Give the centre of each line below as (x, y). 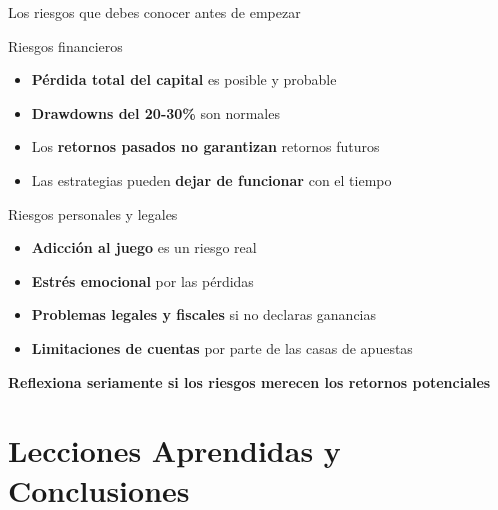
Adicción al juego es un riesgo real (144, 247)
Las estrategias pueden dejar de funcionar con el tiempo (211, 179)
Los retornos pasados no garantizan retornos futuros (205, 146)
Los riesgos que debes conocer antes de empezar (154, 12)
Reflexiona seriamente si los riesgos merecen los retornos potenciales (249, 381)
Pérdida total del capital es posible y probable (184, 79)
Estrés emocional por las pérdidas (142, 280)
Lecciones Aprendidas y (174, 450)
